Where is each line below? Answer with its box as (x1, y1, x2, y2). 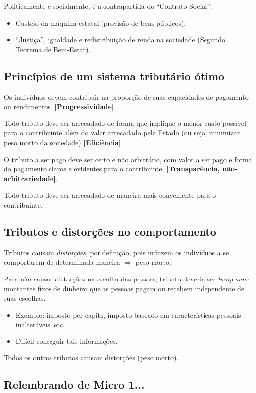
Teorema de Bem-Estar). (15, 44, 91, 54)
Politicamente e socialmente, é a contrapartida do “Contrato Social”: (4, 1, 212, 11)
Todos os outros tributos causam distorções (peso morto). (4, 352, 179, 363)
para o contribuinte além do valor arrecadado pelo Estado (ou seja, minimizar (4, 127, 240, 138)
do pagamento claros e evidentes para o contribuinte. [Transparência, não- (4, 164, 238, 174)
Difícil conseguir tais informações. (15, 336, 118, 346)
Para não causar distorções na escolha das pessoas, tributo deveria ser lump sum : (4, 273, 250, 283)
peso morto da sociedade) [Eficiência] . (4, 137, 123, 147)
